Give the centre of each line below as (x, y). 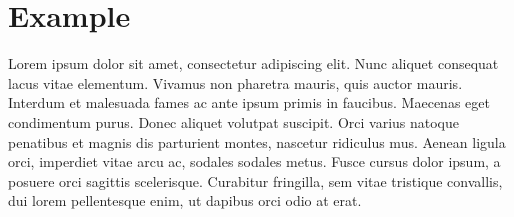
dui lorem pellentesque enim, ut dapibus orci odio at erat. (185, 200)
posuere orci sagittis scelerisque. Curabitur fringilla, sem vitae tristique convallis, (255, 180)
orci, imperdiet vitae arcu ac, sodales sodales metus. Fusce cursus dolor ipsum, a (254, 161)
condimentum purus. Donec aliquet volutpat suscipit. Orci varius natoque (233, 121)
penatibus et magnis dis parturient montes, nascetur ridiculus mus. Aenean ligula (257, 141)
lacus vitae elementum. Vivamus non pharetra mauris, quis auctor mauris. (235, 82)
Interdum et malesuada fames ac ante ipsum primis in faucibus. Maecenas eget (249, 102)
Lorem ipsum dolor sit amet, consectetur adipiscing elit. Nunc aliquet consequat (253, 63)
